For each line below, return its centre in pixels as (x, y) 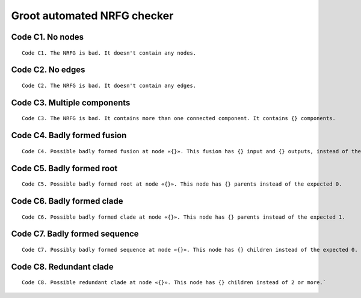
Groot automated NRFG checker (92, 16)
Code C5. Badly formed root (64, 168)
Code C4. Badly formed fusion (69, 135)
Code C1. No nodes (48, 37)
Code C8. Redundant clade (62, 266)
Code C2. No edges (48, 70)
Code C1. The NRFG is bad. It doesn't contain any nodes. (109, 53)
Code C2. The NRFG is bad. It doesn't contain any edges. (109, 85)
